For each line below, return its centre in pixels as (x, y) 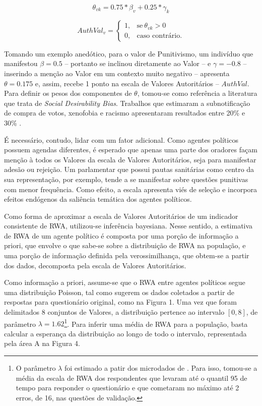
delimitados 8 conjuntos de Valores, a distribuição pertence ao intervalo (114, 312)
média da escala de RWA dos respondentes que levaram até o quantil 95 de (132, 378)
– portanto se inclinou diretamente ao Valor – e (138, 63)
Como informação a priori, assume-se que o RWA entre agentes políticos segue (125, 282)
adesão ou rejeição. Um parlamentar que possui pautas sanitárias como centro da (129, 169)
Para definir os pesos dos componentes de (68, 93)
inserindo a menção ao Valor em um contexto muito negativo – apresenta (117, 73)
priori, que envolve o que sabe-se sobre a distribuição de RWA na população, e (125, 245)
